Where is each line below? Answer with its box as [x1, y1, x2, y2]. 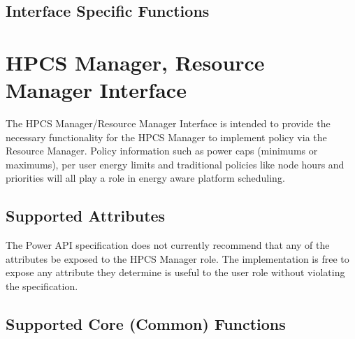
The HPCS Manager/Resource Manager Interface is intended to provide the [6, 116, 331, 131]
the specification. [6, 279, 78, 294]
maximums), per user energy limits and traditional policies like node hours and [6, 157, 345, 171]
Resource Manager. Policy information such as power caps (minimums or [6, 143, 318, 158]
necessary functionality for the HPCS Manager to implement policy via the [6, 129, 327, 144]
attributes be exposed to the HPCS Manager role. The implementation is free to [6, 251, 349, 266]
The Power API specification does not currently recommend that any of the [6, 238, 330, 252]
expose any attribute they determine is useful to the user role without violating [6, 265, 345, 280]
